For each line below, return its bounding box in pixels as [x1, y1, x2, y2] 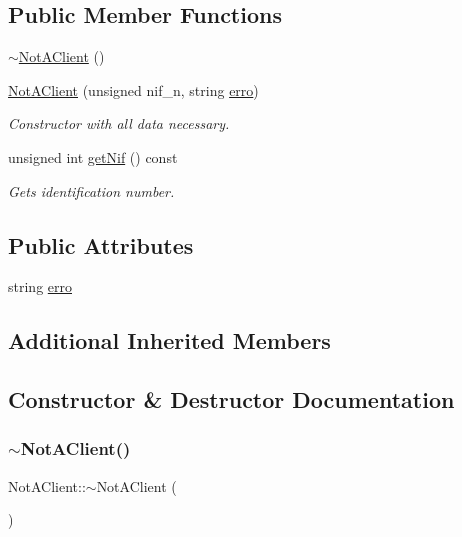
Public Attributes [8, 229, 194, 260]
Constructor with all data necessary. [8, 113, 230, 134]
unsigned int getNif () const [8, 146, 178, 167]
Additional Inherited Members [8, 325, 331, 356]
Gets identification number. [8, 180, 175, 201]
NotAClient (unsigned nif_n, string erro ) [8, 79, 259, 100]
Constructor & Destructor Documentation [8, 384, 455, 415]
